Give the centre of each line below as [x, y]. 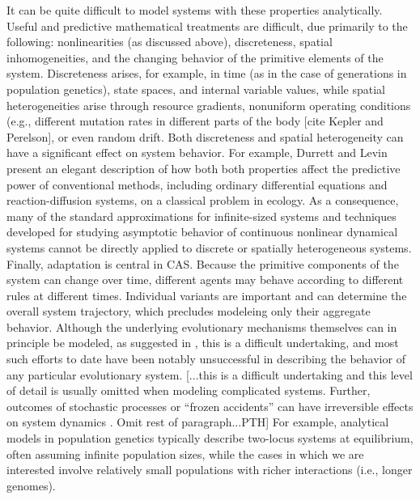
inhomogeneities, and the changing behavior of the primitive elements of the [195, 57]
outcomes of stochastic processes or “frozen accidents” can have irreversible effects [210, 406]
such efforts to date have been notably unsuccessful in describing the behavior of [206, 359]
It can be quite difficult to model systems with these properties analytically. [195, 10]
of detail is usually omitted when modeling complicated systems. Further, [189, 390]
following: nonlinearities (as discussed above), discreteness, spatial [170, 42]
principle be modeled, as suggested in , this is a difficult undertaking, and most [203, 343]
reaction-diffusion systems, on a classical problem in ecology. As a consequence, [203, 200]
